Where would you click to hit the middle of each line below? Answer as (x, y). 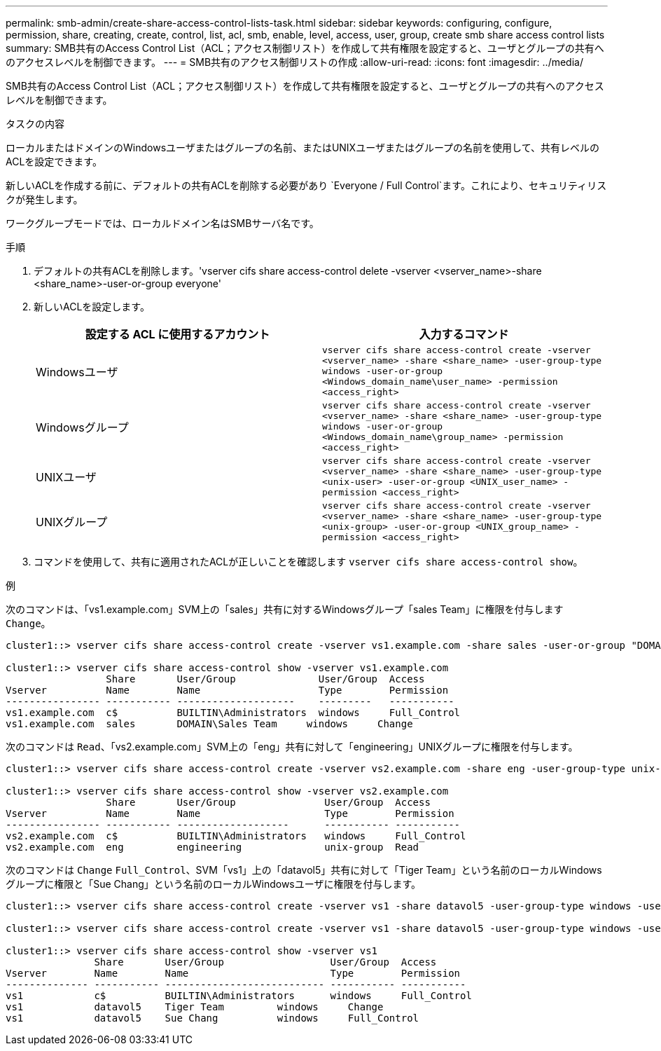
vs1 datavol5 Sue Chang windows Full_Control (213, 1018)
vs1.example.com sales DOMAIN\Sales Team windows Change (209, 724)
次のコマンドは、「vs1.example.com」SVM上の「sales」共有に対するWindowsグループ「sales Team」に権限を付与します (285, 609)
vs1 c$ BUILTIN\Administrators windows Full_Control (239, 996)
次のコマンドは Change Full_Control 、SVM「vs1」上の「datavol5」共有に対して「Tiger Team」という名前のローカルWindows (304, 870)
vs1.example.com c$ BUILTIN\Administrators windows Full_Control (233, 713)
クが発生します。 (44, 199)
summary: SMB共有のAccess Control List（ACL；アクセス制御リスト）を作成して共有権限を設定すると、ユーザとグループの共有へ (305, 48)
